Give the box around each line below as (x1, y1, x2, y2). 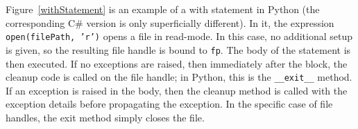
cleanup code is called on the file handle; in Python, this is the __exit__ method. (6, 70, 352, 84)
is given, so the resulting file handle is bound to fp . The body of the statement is (6, 42, 351, 57)
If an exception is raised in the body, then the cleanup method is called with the (6, 83, 348, 97)
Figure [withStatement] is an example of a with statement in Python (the (6, 2, 320, 16)
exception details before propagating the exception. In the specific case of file (6, 97, 333, 111)
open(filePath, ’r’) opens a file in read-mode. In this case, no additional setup (6, 29, 352, 43)
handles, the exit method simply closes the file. (6, 110, 205, 124)
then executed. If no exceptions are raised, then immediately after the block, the (6, 56, 348, 70)
